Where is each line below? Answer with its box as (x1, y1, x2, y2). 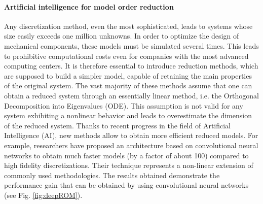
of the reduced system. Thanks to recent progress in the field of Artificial (4, 120, 231, 130)
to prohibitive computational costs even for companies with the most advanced (4, 50, 249, 61)
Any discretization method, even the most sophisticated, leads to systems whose (4, 20, 253, 31)
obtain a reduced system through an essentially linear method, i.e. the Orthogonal (4, 90, 259, 100)
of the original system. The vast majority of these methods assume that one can (4, 80, 252, 91)
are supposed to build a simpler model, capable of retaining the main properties (4, 70, 252, 81)
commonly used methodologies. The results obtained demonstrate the (4, 169, 220, 180)
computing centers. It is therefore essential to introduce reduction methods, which (4, 60, 258, 71)
